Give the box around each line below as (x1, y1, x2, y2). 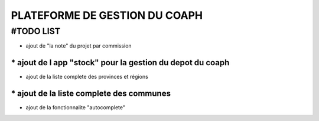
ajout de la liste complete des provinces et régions (25, 73, 149, 80)
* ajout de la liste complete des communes (11, 89, 171, 99)
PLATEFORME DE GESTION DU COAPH (11, 9, 203, 22)
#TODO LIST (11, 26, 61, 36)
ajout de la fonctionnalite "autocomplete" (25, 104, 126, 111)
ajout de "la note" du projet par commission (25, 42, 132, 49)
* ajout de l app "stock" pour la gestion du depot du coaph (11, 58, 230, 68)
